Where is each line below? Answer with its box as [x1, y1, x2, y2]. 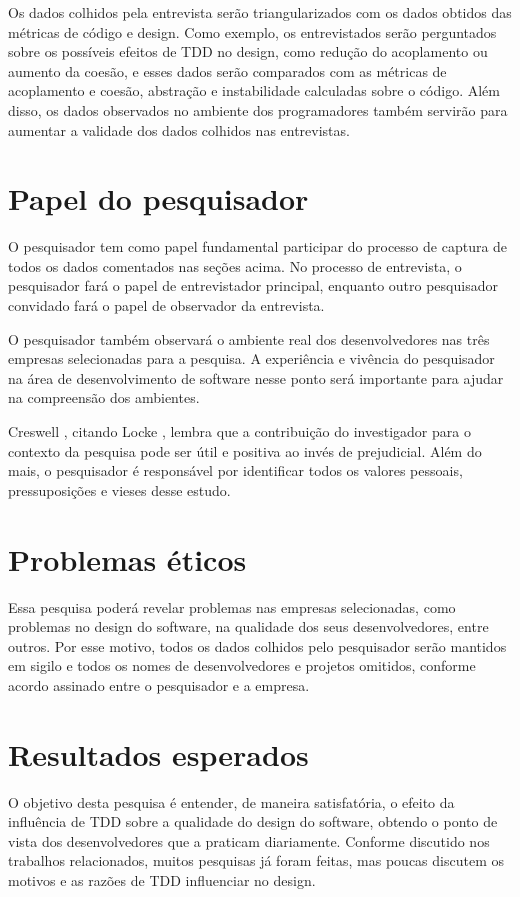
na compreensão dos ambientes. [8, 387, 200, 408]
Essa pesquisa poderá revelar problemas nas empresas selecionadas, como [8, 596, 456, 617]
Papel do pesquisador [8, 178, 309, 219]
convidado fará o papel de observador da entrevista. [8, 295, 325, 316]
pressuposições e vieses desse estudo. [8, 479, 231, 500]
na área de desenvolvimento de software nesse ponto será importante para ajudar [8, 367, 504, 388]
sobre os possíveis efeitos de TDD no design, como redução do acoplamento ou [8, 41, 488, 62]
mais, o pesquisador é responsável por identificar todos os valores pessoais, [8, 460, 463, 481]
